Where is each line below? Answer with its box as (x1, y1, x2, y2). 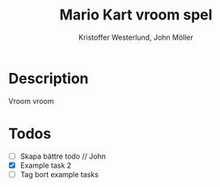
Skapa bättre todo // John (19, 151, 107, 161)
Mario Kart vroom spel (59, 6, 213, 24)
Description (8, 69, 89, 87)
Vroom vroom (8, 96, 54, 106)
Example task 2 (19, 160, 72, 170)
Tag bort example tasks (19, 169, 99, 179)
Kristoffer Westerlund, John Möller (78, 32, 194, 42)
